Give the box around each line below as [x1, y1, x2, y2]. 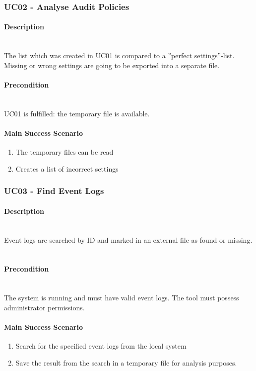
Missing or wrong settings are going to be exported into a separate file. [4, 60, 220, 70]
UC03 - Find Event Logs [4, 185, 104, 197]
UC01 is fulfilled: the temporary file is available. [4, 108, 150, 118]
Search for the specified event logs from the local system [15, 341, 187, 351]
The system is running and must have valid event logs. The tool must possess [4, 292, 239, 303]
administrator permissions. [4, 302, 85, 312]
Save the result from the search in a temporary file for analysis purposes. [15, 357, 237, 368]
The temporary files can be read [15, 147, 114, 157]
